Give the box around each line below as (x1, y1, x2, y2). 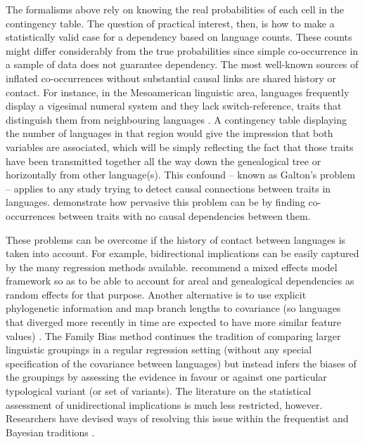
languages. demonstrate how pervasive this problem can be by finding (6, 195, 305, 209)
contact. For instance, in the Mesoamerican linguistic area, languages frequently (6, 84, 350, 99)
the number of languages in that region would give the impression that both (6, 126, 333, 141)
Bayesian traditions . (6, 424, 95, 439)
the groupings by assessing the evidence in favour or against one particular (6, 370, 327, 384)
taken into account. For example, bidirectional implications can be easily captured (6, 246, 359, 261)
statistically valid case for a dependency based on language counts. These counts (6, 30, 352, 44)
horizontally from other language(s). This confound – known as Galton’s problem (6, 167, 355, 182)
